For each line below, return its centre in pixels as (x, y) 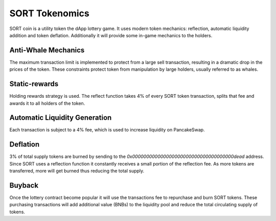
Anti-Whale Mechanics (47, 50)
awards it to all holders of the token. (47, 103)
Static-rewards (34, 84)
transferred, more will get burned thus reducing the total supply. (77, 171)
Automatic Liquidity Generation (61, 118)
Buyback (24, 185)
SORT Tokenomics (49, 13)
